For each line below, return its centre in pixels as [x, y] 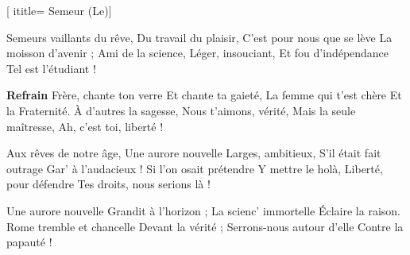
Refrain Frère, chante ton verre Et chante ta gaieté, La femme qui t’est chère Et [204, 95]
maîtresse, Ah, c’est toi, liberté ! [85, 126]
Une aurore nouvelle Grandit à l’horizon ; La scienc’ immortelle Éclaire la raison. [203, 210]
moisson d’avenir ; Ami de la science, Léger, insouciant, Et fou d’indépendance [198, 53]
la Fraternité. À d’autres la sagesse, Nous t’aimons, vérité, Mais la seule [181, 110]
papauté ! [29, 242]
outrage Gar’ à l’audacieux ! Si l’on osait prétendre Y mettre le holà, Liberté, [195, 168]
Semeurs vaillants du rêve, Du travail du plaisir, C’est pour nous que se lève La [199, 37]
